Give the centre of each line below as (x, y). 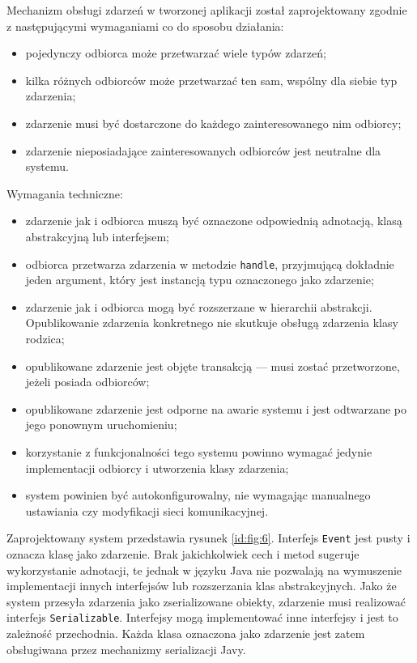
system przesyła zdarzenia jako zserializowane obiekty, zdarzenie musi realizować (206, 601)
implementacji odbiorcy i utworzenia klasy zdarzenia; (157, 467)
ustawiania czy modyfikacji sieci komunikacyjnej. (147, 510)
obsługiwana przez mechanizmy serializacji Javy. (126, 649)
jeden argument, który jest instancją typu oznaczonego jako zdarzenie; (200, 280)
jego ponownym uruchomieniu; (101, 425)
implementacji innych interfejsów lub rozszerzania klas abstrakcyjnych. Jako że (202, 586)
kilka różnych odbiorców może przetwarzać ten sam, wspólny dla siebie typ (211, 80)
